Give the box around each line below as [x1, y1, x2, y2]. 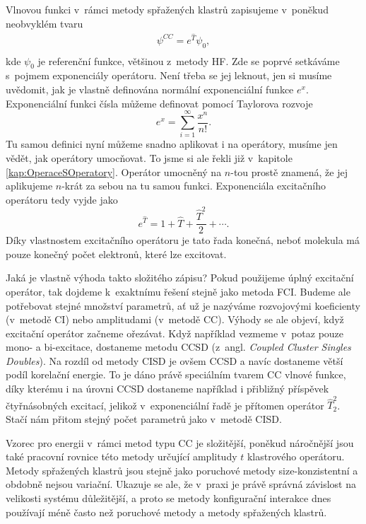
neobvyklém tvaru [6, 16, 83, 30]
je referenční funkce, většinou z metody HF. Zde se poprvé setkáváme [37, 53, 340, 68]
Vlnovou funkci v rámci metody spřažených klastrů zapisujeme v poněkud [6, 2, 329, 16]
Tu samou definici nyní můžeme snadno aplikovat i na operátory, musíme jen [6, 136, 338, 151]
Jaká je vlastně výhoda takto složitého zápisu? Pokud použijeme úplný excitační [6, 270, 354, 285]
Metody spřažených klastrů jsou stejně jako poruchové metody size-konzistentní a [6, 462, 358, 477]
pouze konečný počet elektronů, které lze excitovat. [6, 246, 227, 261]
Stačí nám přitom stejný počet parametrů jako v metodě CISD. [6, 411, 282, 426]
